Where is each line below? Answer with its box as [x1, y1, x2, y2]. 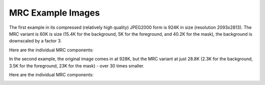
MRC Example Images [9, 7, 100, 18]
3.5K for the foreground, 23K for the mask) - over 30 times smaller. [9, 63, 145, 68]
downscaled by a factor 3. [9, 38, 62, 44]
